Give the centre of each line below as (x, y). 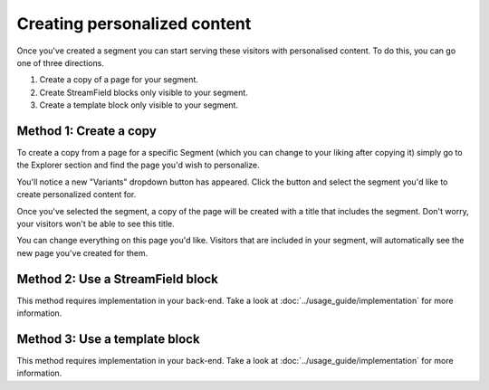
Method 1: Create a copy (87, 131)
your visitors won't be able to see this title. (96, 224)
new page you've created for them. (82, 252)
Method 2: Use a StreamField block (118, 279)
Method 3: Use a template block (108, 339)
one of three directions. (60, 62)
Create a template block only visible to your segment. (139, 105)
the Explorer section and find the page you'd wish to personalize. (138, 165)
